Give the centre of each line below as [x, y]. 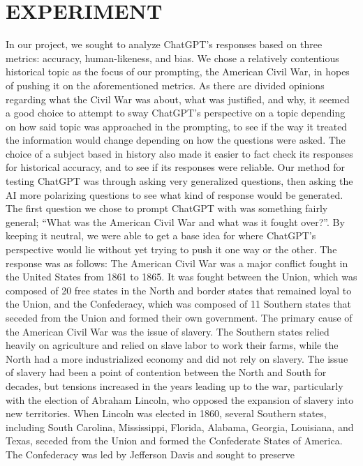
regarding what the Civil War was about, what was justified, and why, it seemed [178, 99]
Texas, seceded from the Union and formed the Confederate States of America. [174, 441]
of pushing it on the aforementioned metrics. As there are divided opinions [165, 85]
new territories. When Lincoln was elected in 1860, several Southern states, [166, 413]
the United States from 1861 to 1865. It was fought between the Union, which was [181, 277]
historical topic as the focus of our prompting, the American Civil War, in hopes [178, 72]
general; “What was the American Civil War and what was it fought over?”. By [175, 221]
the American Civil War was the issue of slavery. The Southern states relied [168, 331]
